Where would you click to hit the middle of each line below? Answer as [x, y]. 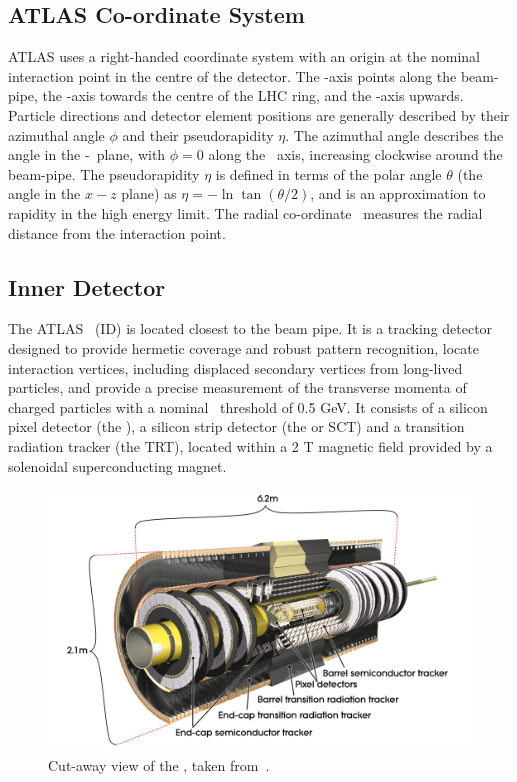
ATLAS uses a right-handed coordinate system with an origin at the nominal [244, 56]
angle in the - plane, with [87, 154]
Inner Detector [87, 286]
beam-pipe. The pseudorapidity [104, 173]
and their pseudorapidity [198, 134]
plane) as [149, 193]
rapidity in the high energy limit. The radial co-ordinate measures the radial [245, 212]
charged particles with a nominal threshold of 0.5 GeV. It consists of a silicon [248, 406]
